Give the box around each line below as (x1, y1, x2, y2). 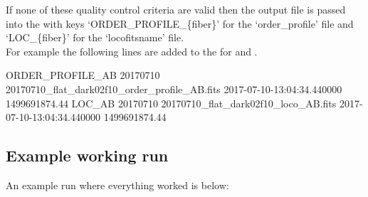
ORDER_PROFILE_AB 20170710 (6, 68, 160, 82)
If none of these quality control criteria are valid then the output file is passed (6, 2, 346, 16)
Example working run (6, 144, 169, 166)
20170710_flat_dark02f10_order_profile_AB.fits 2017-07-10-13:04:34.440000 (6, 81, 342, 96)
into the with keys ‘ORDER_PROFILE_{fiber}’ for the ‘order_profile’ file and (6, 16, 354, 31)
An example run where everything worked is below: (6, 177, 229, 192)
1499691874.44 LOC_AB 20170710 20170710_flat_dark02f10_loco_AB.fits (6, 95, 337, 110)
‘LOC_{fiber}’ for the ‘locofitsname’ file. (6, 30, 184, 45)
